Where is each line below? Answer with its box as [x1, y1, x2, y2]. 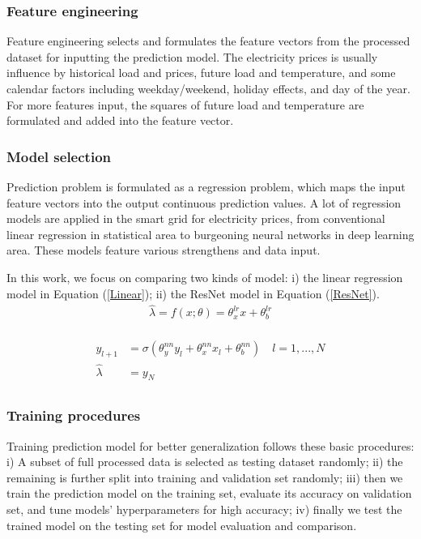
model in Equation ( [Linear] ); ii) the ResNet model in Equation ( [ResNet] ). [6, 284, 380, 302]
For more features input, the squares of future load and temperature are [6, 96, 364, 113]
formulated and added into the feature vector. [6, 112, 234, 129]
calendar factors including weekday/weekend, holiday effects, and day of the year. [6, 80, 410, 96]
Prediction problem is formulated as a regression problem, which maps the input [6, 178, 406, 195]
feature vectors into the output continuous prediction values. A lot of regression [6, 194, 402, 211]
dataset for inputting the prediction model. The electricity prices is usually [6, 48, 378, 65]
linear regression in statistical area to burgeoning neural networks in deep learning [6, 225, 415, 242]
